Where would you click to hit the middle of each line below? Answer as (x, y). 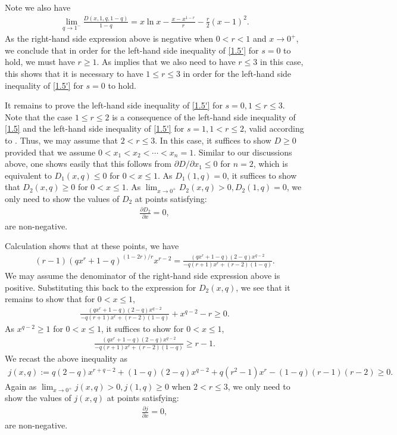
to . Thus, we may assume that (61, 140)
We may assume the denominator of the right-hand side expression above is (143, 276)
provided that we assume (50, 152)
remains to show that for (50, 299)
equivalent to (28, 175)
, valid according (274, 128)
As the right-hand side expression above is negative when (109, 38)
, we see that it (263, 287)
